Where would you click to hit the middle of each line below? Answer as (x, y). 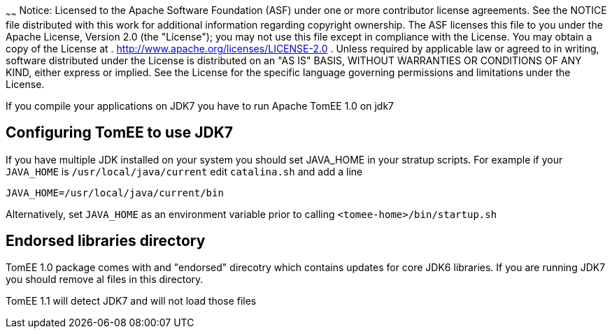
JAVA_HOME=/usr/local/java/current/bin (115, 193)
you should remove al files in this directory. (105, 279)
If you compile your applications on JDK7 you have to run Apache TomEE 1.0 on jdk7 (200, 106)
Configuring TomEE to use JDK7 (120, 133)
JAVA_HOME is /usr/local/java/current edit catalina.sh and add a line (184, 171)
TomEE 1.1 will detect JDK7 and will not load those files (131, 301)
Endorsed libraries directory (106, 241)
